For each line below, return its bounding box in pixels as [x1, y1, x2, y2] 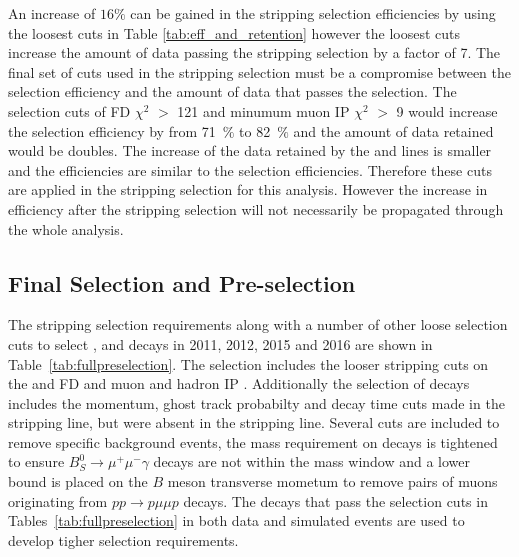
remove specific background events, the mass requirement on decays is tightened [8, 431, 498, 452]
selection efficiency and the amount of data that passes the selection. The [8, 81, 457, 102]
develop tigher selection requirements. [8, 529, 239, 550]
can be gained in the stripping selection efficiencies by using [130, 3, 496, 23]
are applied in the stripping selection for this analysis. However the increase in [8, 179, 488, 200]
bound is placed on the [8, 471, 148, 492]
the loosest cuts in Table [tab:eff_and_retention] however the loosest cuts [8, 22, 461, 43]
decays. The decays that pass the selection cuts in [183, 490, 488, 511]
